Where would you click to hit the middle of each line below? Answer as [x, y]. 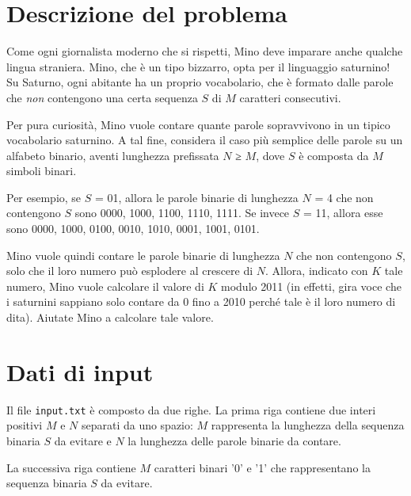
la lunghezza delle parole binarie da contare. [234, 441]
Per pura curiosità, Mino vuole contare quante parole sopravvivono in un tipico [198, 124]
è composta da [334, 155]
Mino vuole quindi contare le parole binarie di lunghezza [143, 255]
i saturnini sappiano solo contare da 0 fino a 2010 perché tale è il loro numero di [201, 301]
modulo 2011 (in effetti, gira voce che [311, 286]
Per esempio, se [44, 197]
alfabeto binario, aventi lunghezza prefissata [113, 155]
